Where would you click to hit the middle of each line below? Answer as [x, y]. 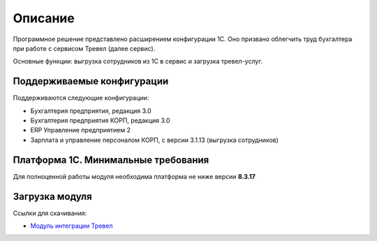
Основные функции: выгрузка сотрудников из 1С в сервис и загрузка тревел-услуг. [138, 61]
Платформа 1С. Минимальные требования [111, 160]
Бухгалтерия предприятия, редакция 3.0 [91, 111]
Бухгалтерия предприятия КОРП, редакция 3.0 [100, 120]
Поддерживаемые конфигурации [91, 81]
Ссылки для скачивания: [50, 213]
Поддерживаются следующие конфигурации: [81, 98]
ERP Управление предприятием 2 [80, 130]
